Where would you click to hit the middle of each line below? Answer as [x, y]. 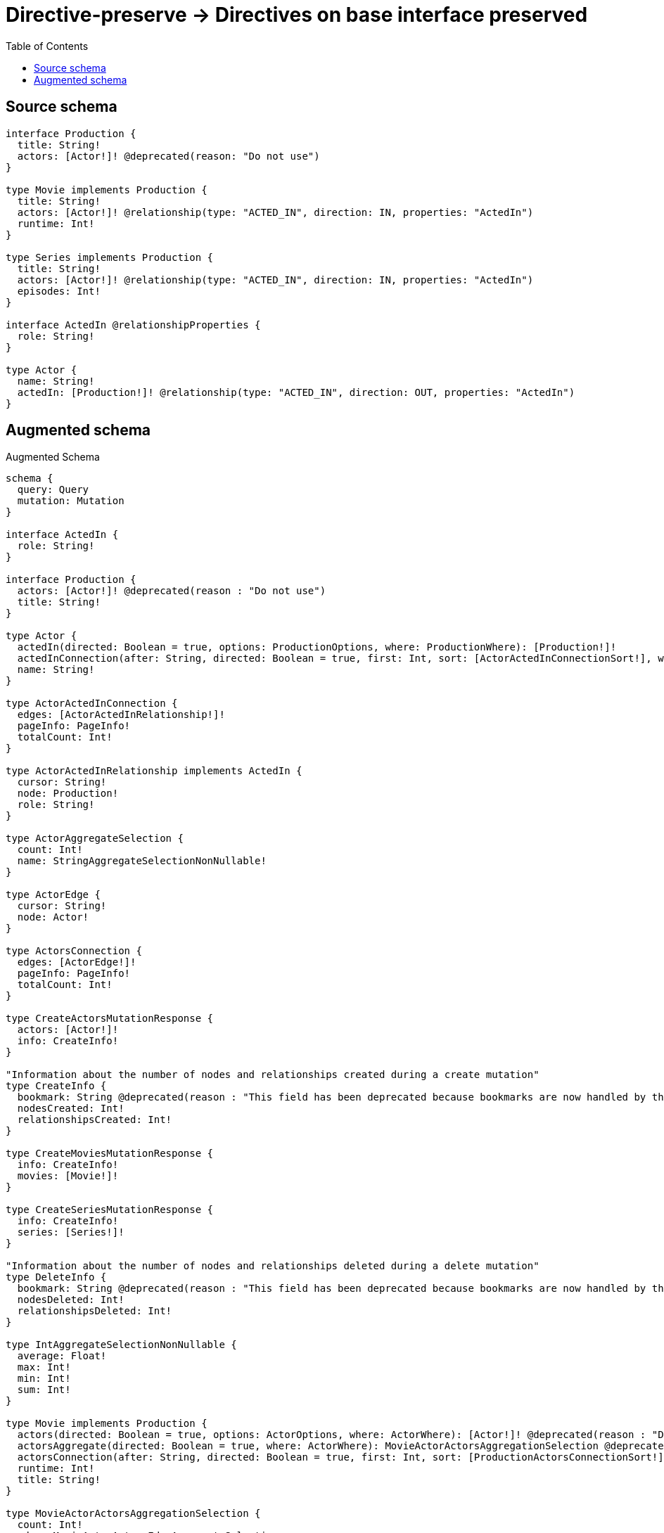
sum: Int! [44, 1390]
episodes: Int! [59, 291]
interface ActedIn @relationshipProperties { [133, 325]
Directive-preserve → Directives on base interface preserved [297, 15]
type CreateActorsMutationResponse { [110, 1019]
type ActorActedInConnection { [92, 704]
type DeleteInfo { [56, 1277]
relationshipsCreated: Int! [95, 1120]
